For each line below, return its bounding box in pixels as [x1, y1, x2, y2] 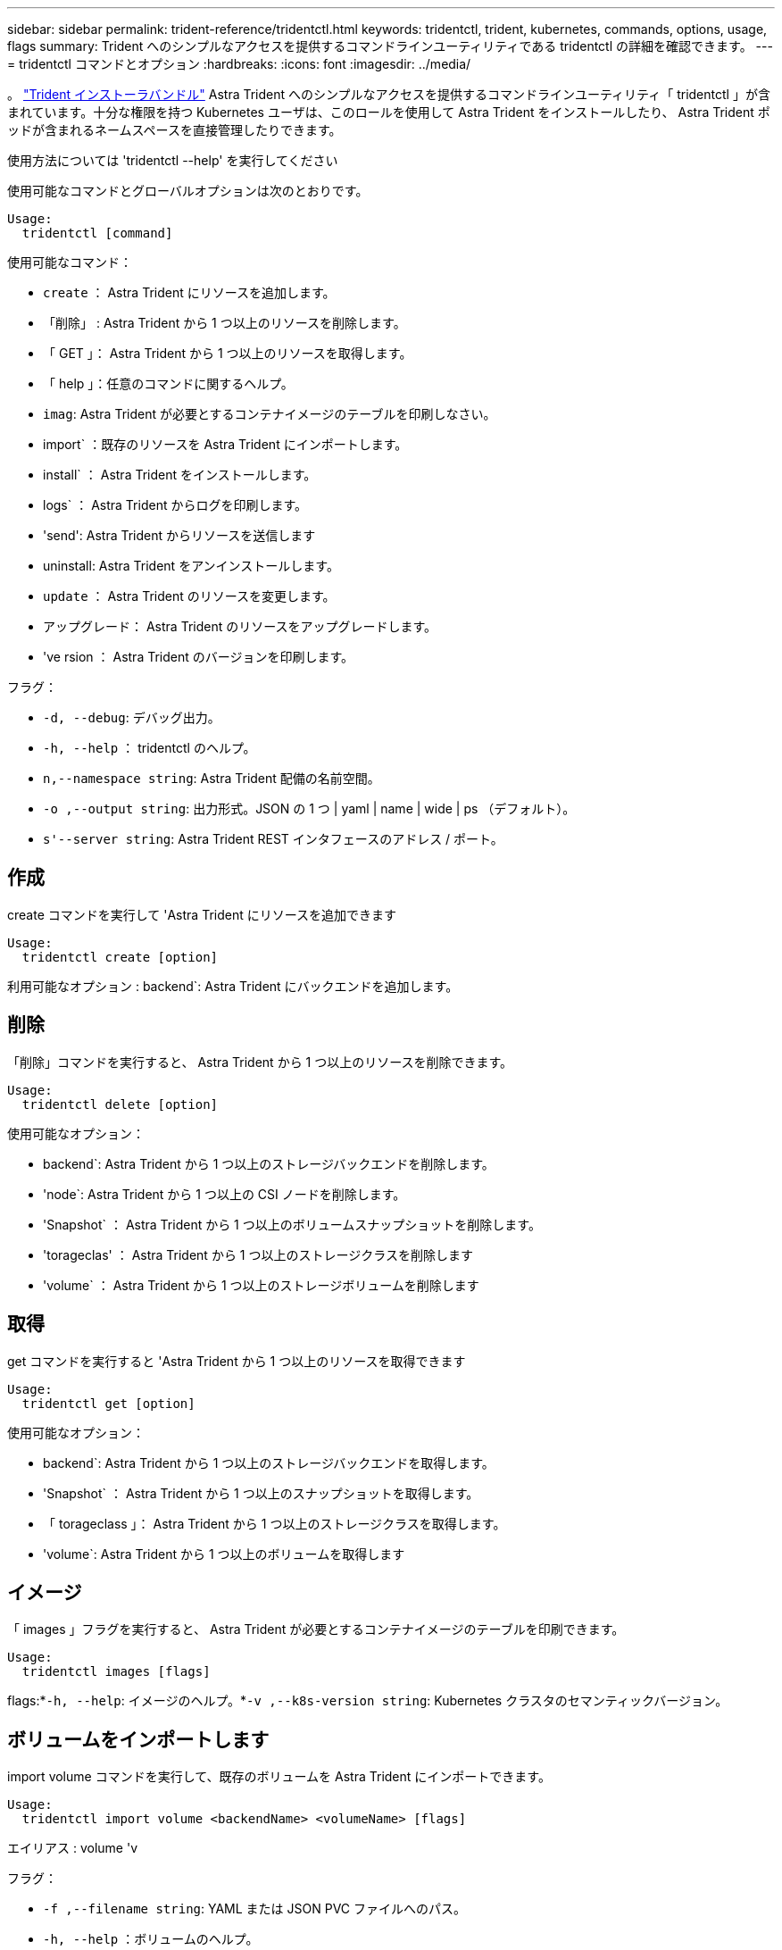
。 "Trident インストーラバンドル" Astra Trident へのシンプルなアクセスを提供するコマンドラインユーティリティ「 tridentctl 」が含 [7, 87, 770, 102]
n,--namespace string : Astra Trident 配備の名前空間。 [43, 771, 380, 786]
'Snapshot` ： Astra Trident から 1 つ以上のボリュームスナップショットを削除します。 [43, 1216, 541, 1232]
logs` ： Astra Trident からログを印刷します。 [43, 497, 308, 512]
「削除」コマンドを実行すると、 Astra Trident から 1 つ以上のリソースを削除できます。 [7, 1054, 513, 1070]
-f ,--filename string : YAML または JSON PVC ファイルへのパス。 [43, 1901, 467, 1917]
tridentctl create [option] [21, 949, 219, 964]
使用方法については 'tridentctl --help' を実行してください [7, 153, 338, 168]
